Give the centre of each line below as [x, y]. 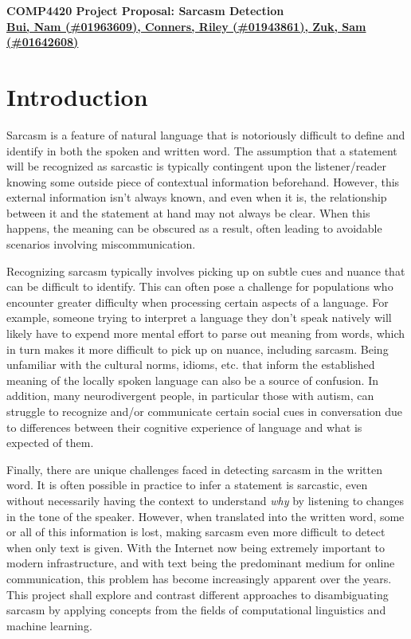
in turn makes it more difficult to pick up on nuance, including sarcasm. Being [198, 349]
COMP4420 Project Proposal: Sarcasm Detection [145, 10]
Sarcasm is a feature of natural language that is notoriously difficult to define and [206, 134]
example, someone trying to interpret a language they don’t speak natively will [199, 318]
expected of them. [50, 443]
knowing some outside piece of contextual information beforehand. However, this [203, 181]
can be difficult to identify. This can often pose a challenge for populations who [200, 286]
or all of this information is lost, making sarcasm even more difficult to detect [196, 532]
